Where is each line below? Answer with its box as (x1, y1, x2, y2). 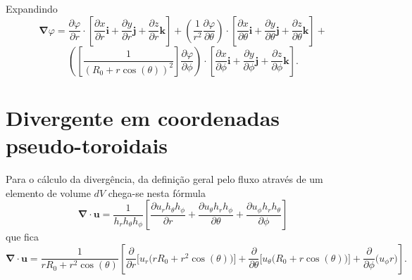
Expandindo (6, 1, 58, 15)
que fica (6, 229, 39, 244)
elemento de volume (6, 185, 91, 200)
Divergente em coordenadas (6, 103, 280, 132)
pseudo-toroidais (6, 130, 168, 159)
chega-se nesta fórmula (108, 185, 206, 200)
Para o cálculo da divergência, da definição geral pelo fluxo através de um (6, 171, 323, 186)
